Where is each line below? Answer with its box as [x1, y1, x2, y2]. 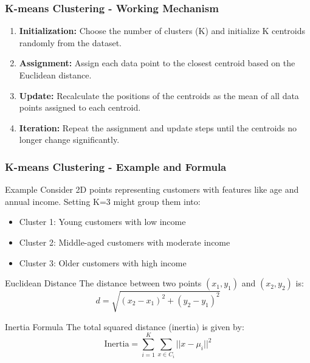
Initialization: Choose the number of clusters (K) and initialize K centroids [19, 24, 306, 37]
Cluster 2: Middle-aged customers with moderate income [19, 235, 230, 248]
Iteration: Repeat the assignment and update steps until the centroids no [19, 121, 297, 134]
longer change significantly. [19, 133, 120, 146]
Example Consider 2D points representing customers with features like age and [5, 183, 299, 196]
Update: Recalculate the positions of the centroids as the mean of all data [19, 89, 299, 102]
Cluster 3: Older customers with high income [19, 256, 187, 269]
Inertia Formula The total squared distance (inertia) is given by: [5, 320, 244, 333]
